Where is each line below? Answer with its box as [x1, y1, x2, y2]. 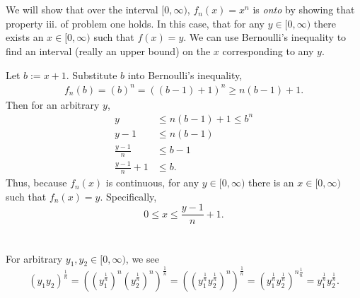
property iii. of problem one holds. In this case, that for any [6, 16, 265, 30]
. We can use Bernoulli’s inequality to [183, 30, 347, 44]
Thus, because [6, 175, 67, 190]
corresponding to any [222, 43, 314, 58]
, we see [125, 251, 159, 266]
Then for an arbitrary [6, 97, 100, 112]
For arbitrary [6, 251, 63, 266]
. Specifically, [100, 189, 157, 203]
